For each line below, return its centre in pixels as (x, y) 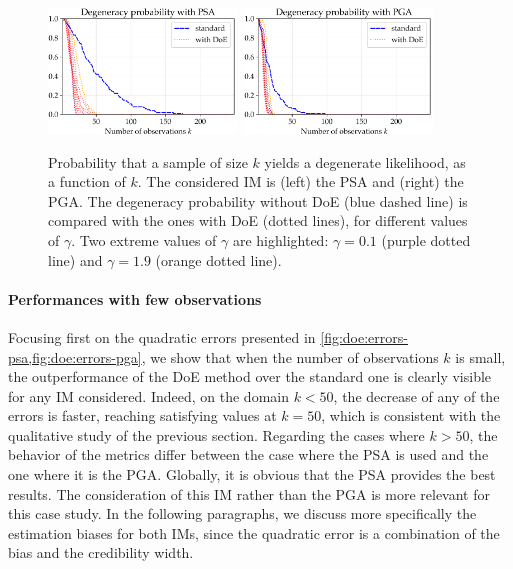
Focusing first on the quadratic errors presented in (162, 336)
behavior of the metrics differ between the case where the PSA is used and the (248, 454)
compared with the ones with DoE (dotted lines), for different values (258, 220)
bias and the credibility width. (101, 552)
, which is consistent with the (411, 415)
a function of (87, 181)
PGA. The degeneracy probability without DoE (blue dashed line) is (258, 200)
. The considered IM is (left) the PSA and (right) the (300, 181)
